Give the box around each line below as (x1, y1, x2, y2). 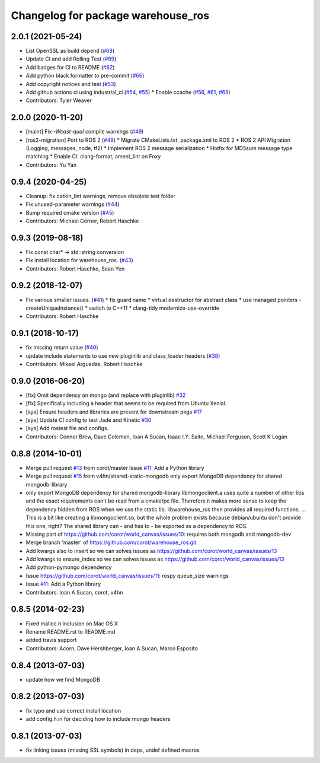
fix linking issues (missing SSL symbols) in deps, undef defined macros (25, 746, 200, 754)
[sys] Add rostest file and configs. (25, 425, 109, 432)
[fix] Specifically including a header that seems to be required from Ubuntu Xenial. (25, 400, 227, 407)
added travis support (25, 637, 77, 644)
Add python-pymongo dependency (25, 564, 112, 571)
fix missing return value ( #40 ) (25, 344, 98, 351)
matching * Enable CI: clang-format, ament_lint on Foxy (25, 153, 161, 160)
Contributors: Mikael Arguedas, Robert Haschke (25, 361, 143, 368)
